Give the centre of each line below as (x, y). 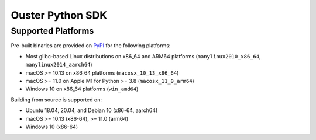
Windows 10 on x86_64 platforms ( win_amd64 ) (82, 89)
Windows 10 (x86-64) (52, 127)
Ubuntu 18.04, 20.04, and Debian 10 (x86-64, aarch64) (92, 110)
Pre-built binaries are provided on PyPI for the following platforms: (91, 45)
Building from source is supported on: (56, 100)
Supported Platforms (52, 31)
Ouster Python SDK (59, 15)
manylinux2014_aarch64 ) (59, 65)
